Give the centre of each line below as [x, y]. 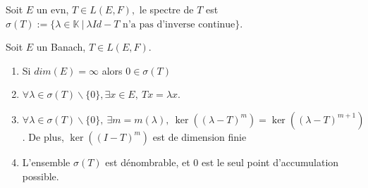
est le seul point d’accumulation [270, 162]
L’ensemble [46, 162]
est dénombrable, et [148, 162]
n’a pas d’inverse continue [179, 24]
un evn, [53, 9]
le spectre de [166, 9]
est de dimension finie [200, 136]
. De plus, [43, 136]
